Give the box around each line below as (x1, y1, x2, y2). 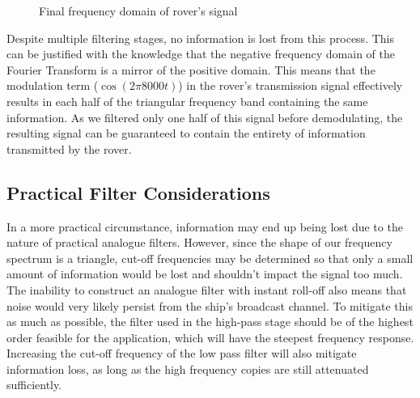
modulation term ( (6, 77, 99, 94)
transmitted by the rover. (6, 140, 132, 157)
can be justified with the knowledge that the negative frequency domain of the (6, 45, 396, 62)
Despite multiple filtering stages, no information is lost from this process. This (6, 29, 394, 46)
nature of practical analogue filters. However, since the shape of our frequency (6, 234, 392, 251)
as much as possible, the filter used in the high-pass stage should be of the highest (6, 313, 414, 330)
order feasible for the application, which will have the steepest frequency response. (6, 328, 414, 345)
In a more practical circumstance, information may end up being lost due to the (6, 218, 403, 235)
